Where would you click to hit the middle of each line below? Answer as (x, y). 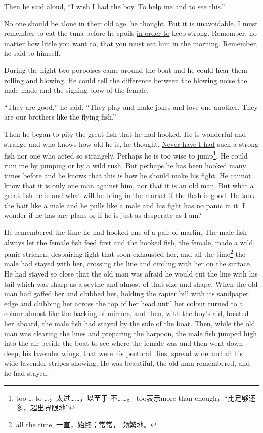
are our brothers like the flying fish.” (60, 117)
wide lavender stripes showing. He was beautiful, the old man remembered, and (127, 363)
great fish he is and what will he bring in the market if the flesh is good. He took (129, 195)
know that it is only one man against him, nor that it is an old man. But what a (129, 185)
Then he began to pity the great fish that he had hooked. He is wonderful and (125, 133)
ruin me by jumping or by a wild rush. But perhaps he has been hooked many (125, 165)
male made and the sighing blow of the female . (76, 90)
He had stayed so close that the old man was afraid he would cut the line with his (131, 273)
